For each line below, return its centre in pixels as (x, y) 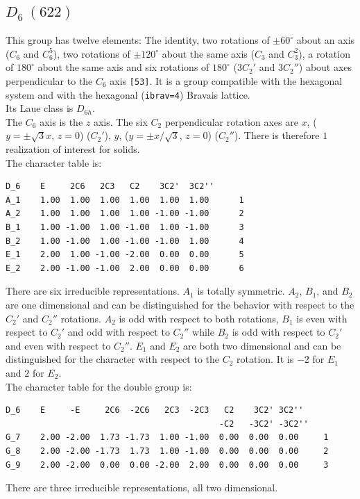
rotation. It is (265, 359)
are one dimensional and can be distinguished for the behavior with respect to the (180, 305)
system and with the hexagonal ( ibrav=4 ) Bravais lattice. (128, 94)
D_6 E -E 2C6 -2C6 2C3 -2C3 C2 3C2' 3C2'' (155, 410)
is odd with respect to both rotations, (199, 318)
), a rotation (324, 53)
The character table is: (54, 162)
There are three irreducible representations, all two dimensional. (142, 488)
